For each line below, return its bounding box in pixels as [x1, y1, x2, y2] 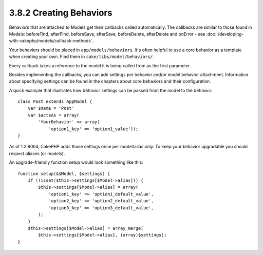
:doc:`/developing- [206, 31, 244, 37]
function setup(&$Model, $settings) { [18, 171, 111, 177]
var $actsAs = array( [27, 112, 80, 118]
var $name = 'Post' [27, 105, 75, 111]
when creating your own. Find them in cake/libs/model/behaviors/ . [9, 54, 154, 59]
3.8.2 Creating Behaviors [9, 7, 113, 18]
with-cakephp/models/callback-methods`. [9, 38, 94, 44]
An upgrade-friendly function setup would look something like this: [9, 159, 143, 165]
